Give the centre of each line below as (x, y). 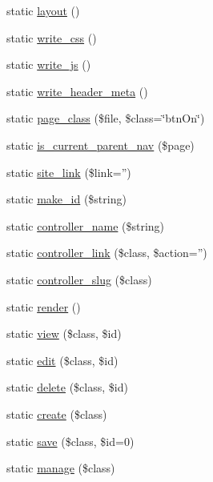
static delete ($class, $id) (67, 387)
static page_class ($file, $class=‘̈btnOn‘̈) (106, 118)
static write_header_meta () (77, 91)
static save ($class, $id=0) (70, 441)
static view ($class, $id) (64, 333)
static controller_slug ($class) (79, 279)
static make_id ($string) (66, 199)
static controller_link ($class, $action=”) (107, 253)
